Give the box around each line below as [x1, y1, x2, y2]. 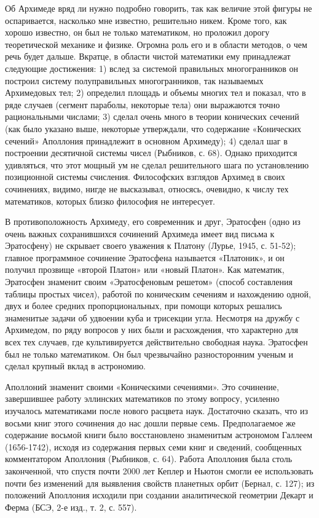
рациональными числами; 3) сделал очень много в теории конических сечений [5, 110, 299, 123]
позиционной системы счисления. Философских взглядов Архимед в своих [5, 170, 285, 183]
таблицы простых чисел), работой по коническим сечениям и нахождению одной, [5, 287, 311, 300]
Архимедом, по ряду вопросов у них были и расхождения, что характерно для [5, 323, 298, 336]
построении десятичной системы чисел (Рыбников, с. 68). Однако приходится [5, 146, 297, 159]
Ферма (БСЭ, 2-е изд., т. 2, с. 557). [5, 500, 137, 513]
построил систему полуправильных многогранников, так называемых [5, 74, 264, 87]
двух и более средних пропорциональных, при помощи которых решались [5, 299, 282, 312]
